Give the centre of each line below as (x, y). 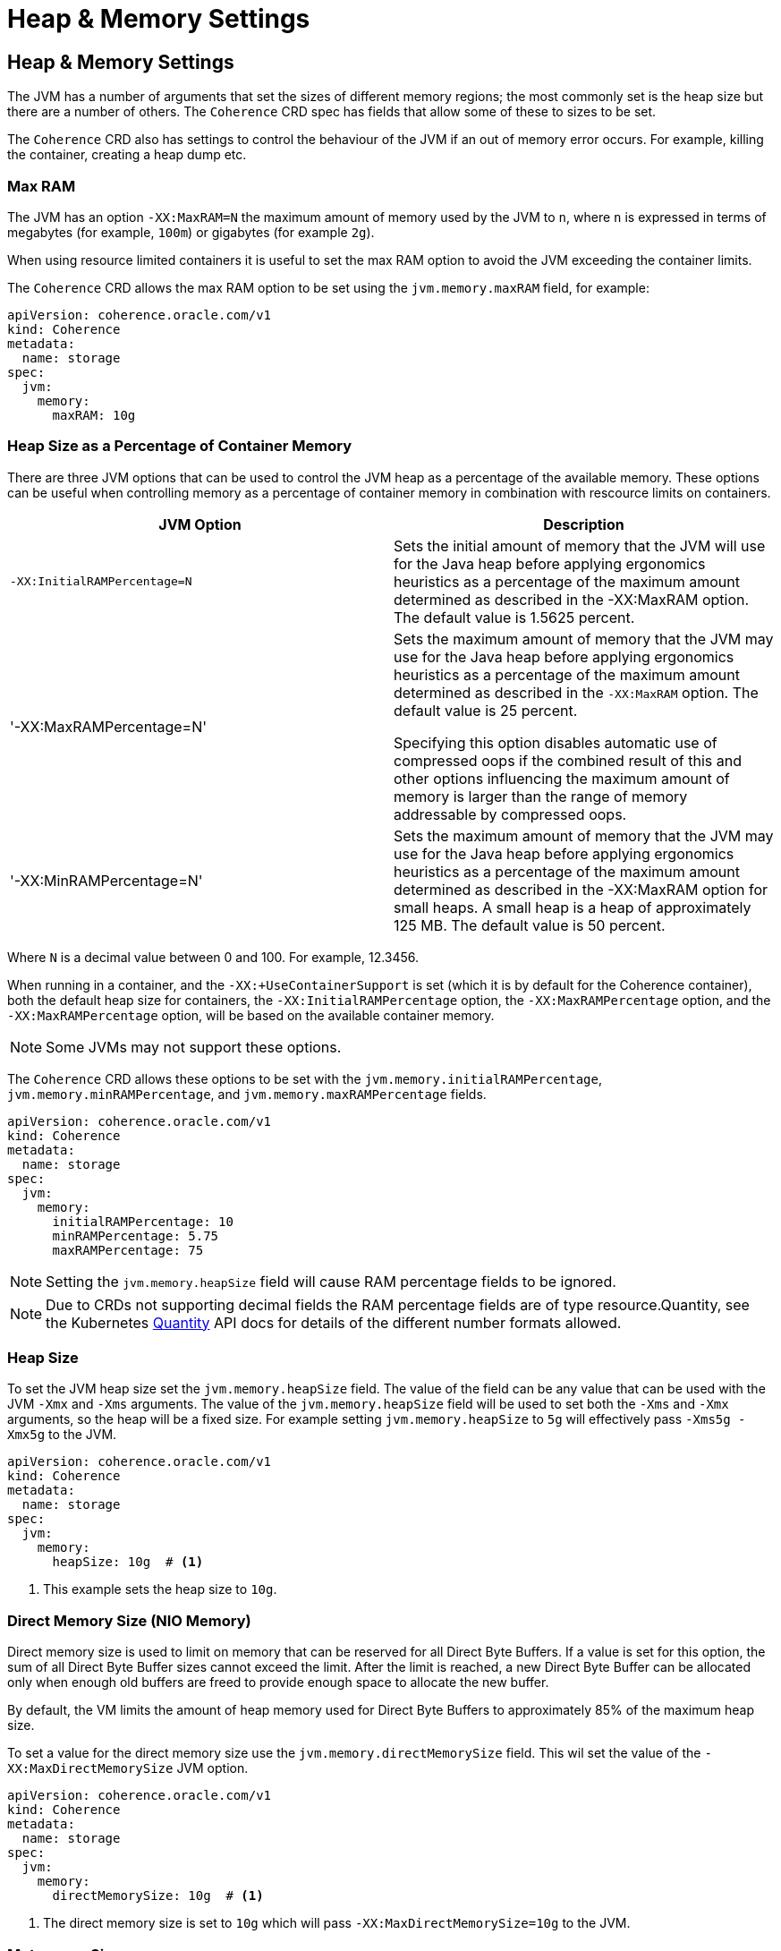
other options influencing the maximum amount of (562, 778)
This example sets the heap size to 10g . (160, 1589)
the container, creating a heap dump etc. (127, 155)
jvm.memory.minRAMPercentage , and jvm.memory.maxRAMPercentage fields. (247, 1094)
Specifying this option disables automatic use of (556, 742)
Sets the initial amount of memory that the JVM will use (580, 545)
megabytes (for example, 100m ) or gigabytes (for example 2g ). (191, 232)
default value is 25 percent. (486, 710)
